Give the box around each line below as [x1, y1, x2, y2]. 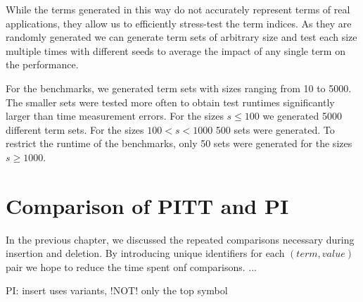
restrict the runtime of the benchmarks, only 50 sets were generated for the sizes [6, 136, 352, 151]
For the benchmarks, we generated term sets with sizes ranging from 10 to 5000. [6, 80, 352, 95]
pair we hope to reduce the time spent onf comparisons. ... [6, 259, 257, 274]
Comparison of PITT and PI [6, 191, 289, 220]
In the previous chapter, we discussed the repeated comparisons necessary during [6, 232, 355, 246]
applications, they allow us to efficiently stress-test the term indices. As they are [6, 15, 352, 30]
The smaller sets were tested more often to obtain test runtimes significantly [6, 94, 335, 109]
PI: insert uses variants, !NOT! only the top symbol [6, 283, 228, 298]
